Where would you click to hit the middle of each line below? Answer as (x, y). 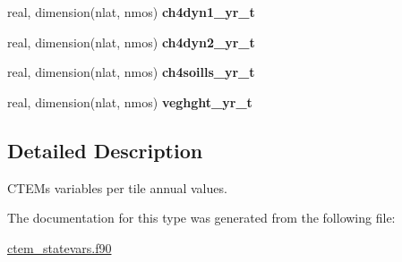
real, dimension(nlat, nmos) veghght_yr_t (130, 101)
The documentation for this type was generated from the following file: (201, 218)
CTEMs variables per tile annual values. (117, 187)
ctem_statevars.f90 (60, 247)
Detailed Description (105, 150)
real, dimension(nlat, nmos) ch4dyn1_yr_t (131, 12)
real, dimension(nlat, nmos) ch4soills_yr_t (131, 72)
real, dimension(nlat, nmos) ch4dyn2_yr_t (131, 42)
